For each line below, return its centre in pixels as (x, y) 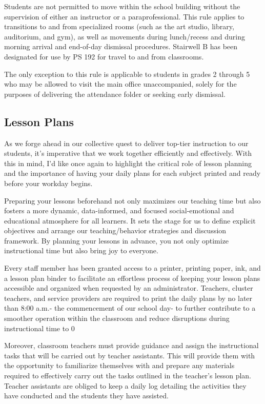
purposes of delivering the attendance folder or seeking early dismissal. (115, 94)
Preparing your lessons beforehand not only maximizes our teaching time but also (132, 200)
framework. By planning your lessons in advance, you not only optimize (117, 240)
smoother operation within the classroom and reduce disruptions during (117, 318)
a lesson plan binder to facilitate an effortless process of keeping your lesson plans (132, 278)
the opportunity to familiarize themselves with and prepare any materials (119, 365)
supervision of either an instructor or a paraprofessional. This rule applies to (124, 16)
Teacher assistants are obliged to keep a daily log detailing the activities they (125, 385)
